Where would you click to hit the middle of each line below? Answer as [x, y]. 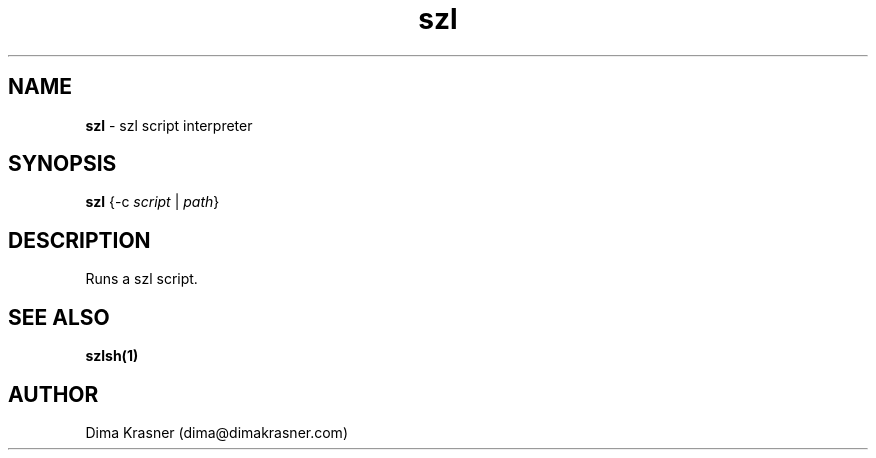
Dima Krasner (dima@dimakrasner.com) [216, 432]
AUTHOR [53, 394]
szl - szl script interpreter [169, 125]
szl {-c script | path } [152, 202]
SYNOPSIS [62, 164]
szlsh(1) [112, 356]
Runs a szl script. [141, 279]
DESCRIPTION [79, 240]
